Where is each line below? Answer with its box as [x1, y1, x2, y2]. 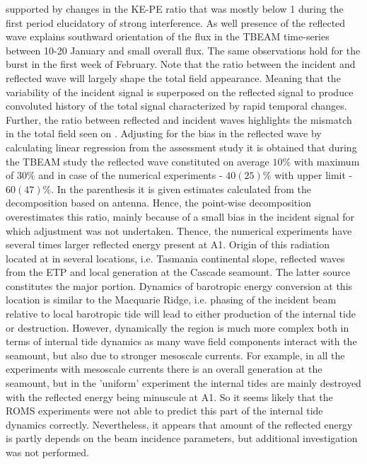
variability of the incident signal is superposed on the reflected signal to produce [6, 84, 354, 99]
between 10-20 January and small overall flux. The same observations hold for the [6, 42, 361, 57]
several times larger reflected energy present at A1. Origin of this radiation [6, 237, 330, 252]
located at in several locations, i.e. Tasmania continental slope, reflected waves [6, 250, 345, 265]
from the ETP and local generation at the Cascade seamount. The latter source [6, 265, 351, 279]
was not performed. [6, 445, 89, 459]
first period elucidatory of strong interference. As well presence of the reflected [6, 15, 346, 30]
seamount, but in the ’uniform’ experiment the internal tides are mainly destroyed [6, 376, 361, 390]
